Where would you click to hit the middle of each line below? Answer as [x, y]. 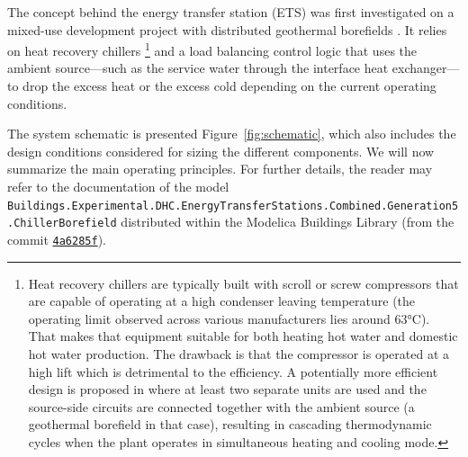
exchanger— [426, 68]
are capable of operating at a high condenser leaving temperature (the [222, 301]
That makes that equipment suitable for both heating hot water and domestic [243, 336]
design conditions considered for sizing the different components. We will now [221, 151]
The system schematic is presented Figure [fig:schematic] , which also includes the [232, 134]
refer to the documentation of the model [118, 186]
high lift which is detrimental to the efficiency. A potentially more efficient [233, 371]
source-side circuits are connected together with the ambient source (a [221, 406]
